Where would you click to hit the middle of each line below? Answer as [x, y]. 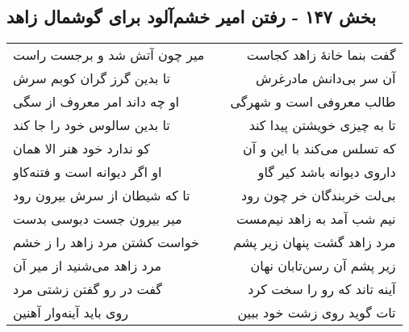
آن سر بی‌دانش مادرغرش [326, 78]
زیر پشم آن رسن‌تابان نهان [323, 266]
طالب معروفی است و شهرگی [313, 102]
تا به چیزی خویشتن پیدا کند [322, 125]
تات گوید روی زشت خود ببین [317, 313]
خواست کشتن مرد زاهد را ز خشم [106, 242]
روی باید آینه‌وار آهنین [71, 313]
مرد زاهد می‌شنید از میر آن [88, 266]
